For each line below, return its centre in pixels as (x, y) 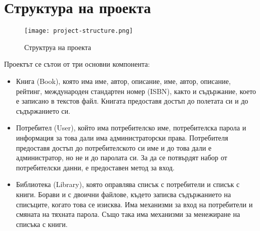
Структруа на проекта (58, 47)
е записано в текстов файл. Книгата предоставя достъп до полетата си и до (132, 101)
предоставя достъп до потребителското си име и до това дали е (114, 147)
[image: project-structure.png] (79, 31)
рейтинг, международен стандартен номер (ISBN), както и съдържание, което (136, 91)
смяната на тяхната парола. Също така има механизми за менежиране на (128, 214)
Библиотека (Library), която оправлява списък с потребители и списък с (128, 184)
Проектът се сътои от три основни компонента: (77, 64)
